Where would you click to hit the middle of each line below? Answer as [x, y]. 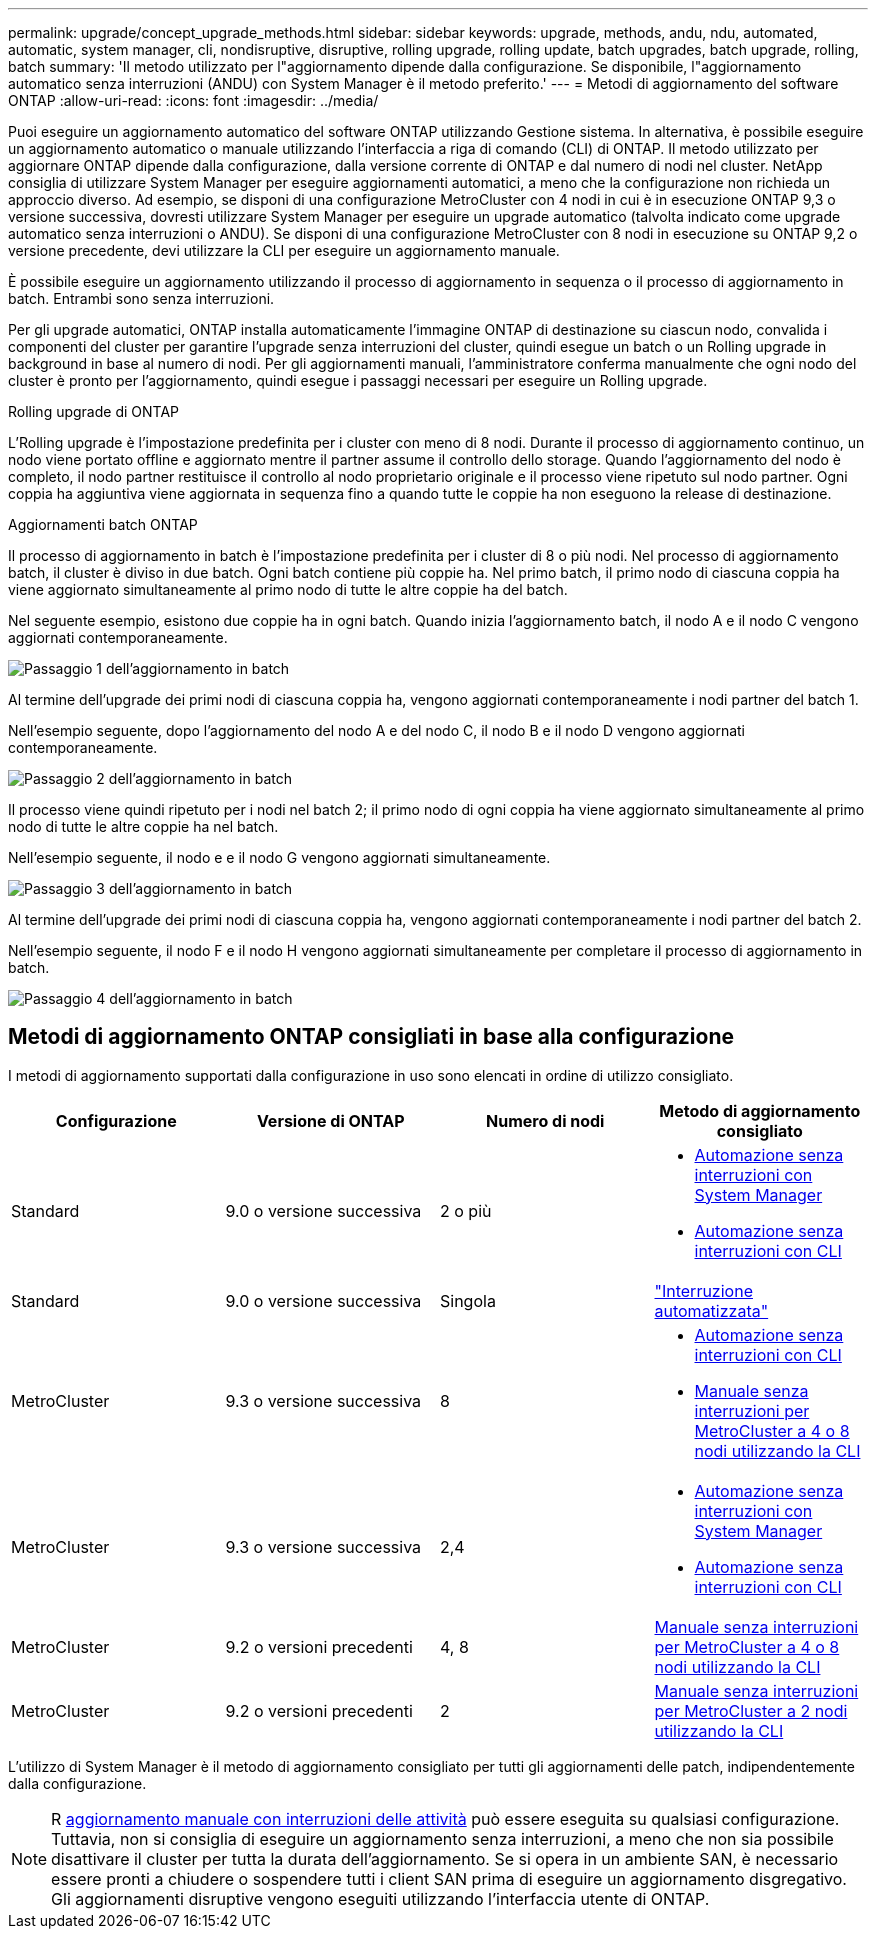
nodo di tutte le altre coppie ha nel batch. [143, 826]
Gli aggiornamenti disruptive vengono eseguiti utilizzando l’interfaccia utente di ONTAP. [380, 1898]
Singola [468, 1300]
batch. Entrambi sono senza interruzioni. [141, 298]
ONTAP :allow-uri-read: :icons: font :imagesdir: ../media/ [193, 100]
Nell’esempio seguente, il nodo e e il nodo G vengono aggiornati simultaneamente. [279, 857]
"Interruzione [703, 1290]
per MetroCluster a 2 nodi [751, 1710]
